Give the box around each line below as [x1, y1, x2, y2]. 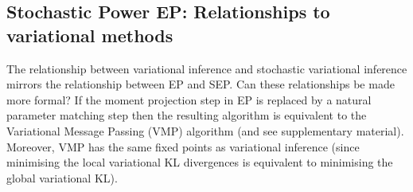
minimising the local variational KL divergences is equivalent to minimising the [6, 154, 393, 170]
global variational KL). [6, 169, 118, 186]
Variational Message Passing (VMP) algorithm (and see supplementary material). [6, 122, 404, 139]
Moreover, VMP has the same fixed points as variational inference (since [6, 138, 360, 155]
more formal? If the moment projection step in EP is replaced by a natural [6, 91, 372, 108]
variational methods [6, 22, 173, 47]
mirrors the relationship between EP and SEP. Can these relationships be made [6, 76, 395, 92]
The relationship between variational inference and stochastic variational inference [6, 60, 407, 76]
